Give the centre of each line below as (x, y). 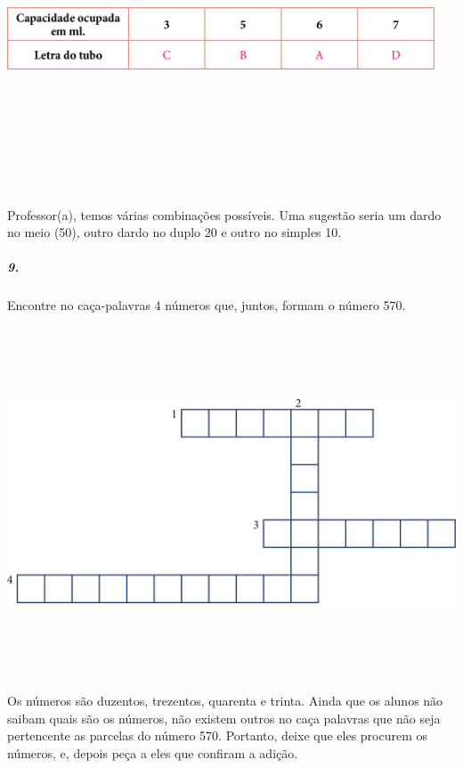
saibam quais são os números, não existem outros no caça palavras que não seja (224, 718)
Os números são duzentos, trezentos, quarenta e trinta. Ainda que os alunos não (225, 701)
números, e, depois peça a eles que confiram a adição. (153, 752)
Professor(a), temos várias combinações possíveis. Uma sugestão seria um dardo (224, 214)
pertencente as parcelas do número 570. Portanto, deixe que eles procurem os (218, 735)
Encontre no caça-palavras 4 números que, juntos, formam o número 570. (207, 305)
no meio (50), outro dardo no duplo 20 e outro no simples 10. (175, 232)
